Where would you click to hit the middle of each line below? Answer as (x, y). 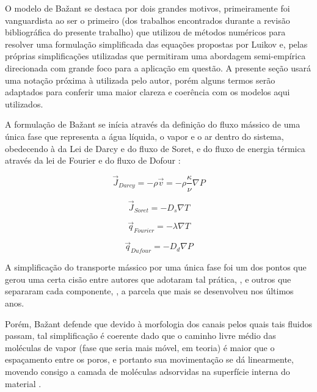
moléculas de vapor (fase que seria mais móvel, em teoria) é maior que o (140, 347)
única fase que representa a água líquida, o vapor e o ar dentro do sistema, (144, 136)
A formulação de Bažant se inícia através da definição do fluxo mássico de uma (153, 124)
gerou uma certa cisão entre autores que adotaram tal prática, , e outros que (148, 279)
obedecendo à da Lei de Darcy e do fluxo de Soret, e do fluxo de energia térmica (155, 148)
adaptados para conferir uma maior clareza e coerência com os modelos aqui (148, 92)
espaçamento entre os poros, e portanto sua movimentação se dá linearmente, (149, 359)
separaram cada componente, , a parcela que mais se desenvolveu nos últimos (149, 291)
